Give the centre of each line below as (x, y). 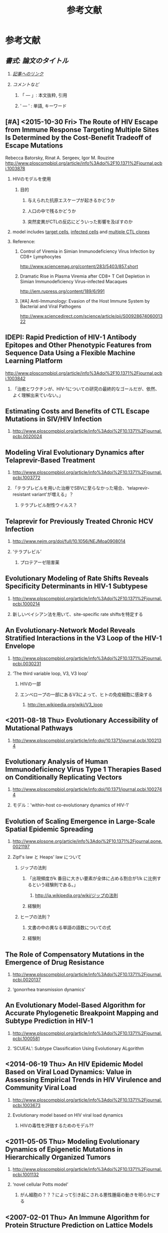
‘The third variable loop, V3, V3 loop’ (50, 673)
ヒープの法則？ (35, 917)
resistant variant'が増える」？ (43, 495)
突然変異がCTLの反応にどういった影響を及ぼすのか (80, 222)
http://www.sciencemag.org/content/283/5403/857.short (79, 266)
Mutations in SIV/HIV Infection (54, 419)
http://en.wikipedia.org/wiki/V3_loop (65, 704)
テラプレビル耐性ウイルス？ (49, 505)
